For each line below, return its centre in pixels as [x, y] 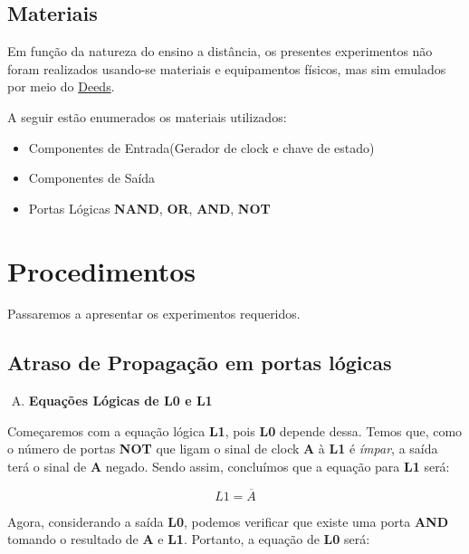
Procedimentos [102, 270]
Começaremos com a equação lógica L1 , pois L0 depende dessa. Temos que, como [235, 430]
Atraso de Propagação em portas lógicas [200, 363]
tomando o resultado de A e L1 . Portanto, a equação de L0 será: [189, 539]
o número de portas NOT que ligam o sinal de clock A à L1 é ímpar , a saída [223, 449]
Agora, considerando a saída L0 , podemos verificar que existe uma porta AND [228, 521]
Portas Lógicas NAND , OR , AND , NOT [149, 208]
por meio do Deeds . [61, 86]
